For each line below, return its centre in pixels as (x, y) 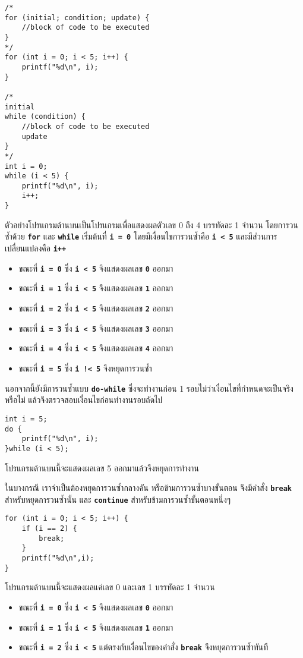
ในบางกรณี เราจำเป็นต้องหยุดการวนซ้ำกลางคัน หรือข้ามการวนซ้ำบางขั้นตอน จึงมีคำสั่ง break (148, 488)
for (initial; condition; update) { (77, 18)
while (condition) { (45, 117)
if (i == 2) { (49, 529)
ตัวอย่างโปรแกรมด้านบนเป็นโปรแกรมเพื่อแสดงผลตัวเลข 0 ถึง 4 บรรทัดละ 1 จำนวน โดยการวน (151, 224)
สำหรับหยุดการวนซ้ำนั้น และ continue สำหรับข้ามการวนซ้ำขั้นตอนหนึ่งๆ (118, 499)
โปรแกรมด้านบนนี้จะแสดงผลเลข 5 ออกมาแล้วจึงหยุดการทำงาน (102, 467)
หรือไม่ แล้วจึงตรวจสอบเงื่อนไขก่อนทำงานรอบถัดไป (84, 400)
